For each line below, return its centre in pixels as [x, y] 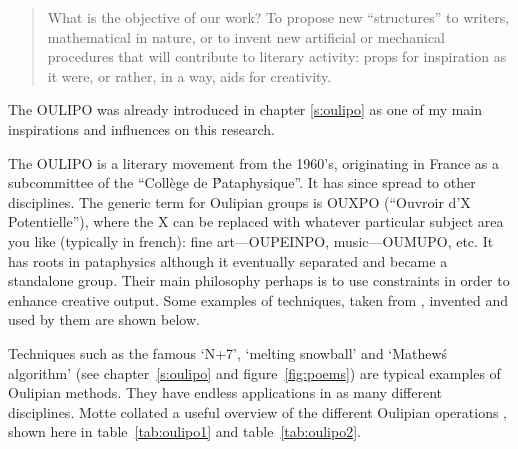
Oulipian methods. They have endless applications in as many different [225, 392]
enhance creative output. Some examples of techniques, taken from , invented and [258, 299]
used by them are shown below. [104, 319]
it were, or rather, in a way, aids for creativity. [189, 75]
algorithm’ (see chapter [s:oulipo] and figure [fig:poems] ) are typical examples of [254, 372]
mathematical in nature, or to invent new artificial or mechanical [246, 36]
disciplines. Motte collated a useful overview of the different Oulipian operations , [258, 411]
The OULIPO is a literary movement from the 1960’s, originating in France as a [254, 162]
